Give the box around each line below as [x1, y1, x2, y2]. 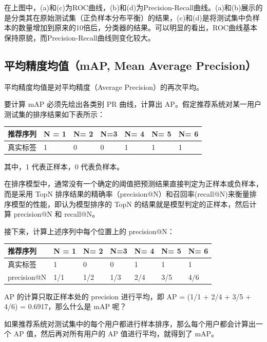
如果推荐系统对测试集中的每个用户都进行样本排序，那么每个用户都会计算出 [4, 318, 256, 329]
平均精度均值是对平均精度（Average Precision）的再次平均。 [4, 81, 204, 92]
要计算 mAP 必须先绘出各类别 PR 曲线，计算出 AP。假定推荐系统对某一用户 [4, 99, 261, 109]
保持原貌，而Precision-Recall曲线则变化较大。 [4, 32, 155, 43]
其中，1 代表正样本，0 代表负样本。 [4, 161, 124, 172]
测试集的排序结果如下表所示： [4, 108, 105, 119]
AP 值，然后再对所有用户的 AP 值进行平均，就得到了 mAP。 [13, 328, 219, 339]
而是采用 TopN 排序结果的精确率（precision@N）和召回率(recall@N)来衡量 [4, 188, 250, 199]
